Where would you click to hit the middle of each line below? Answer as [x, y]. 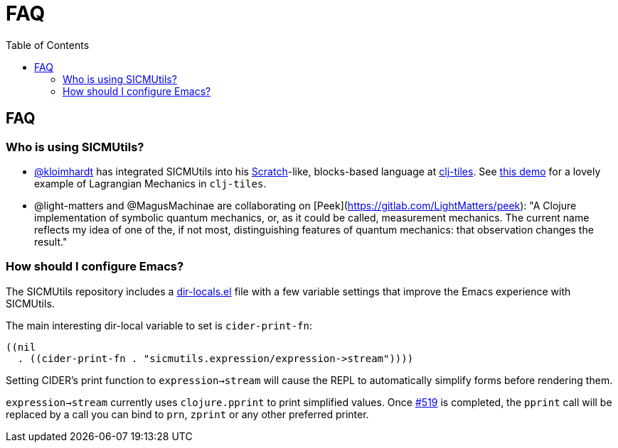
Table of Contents [48, 45]
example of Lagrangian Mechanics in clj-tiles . [150, 183]
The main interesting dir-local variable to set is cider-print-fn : [159, 325]
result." [51, 241]
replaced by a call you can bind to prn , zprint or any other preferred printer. [187, 414]
